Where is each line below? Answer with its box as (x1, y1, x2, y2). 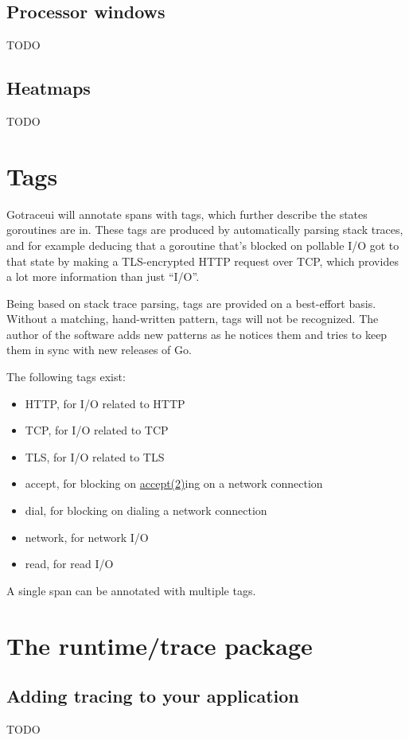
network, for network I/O (25, 528, 149, 545)
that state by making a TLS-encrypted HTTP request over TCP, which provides (6, 252, 399, 269)
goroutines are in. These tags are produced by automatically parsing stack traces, (6, 221, 403, 238)
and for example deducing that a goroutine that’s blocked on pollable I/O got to (6, 236, 399, 253)
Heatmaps (6, 76, 91, 100)
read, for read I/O (25, 555, 114, 572)
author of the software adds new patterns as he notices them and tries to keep (6, 325, 388, 342)
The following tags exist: (6, 368, 126, 385)
